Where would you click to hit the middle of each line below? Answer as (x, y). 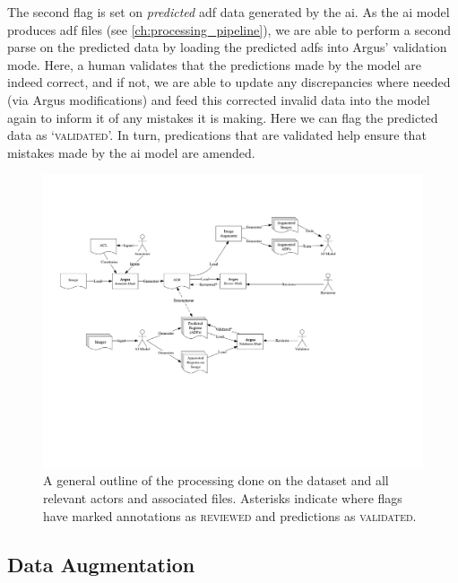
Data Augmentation (101, 564)
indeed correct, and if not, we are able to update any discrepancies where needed (229, 82)
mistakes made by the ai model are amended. (131, 152)
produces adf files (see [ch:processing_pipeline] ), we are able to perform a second (229, 29)
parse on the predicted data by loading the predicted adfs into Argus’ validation (227, 47)
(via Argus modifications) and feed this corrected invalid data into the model (219, 99)
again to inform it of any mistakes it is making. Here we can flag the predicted (223, 117)
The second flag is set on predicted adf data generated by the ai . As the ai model (229, 12)
